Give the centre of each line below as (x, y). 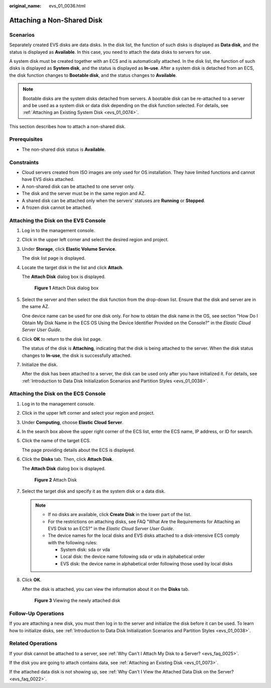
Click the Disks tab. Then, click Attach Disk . (67, 459)
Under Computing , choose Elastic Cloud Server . (73, 422)
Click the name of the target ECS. (56, 441)
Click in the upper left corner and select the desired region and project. (95, 240)
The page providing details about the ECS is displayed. (78, 450)
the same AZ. (36, 307)
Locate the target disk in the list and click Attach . (73, 267)
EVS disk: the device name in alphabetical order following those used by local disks (147, 563)
